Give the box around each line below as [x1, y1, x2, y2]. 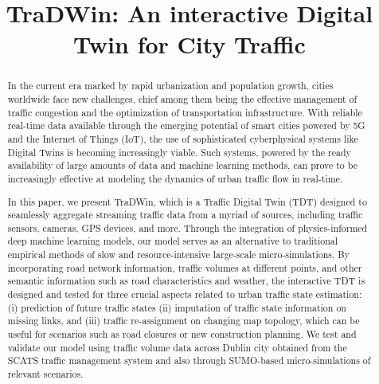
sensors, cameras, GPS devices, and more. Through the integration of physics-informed [7, 221, 368, 234]
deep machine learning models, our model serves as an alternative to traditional [7, 234, 338, 248]
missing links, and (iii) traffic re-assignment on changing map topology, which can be [7, 314, 360, 327]
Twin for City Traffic [73, 28, 306, 61]
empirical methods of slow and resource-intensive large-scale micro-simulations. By [7, 248, 350, 261]
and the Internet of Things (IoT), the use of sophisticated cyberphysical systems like [7, 131, 358, 145]
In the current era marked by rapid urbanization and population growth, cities [7, 79, 334, 92]
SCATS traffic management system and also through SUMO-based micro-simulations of [7, 354, 371, 367]
